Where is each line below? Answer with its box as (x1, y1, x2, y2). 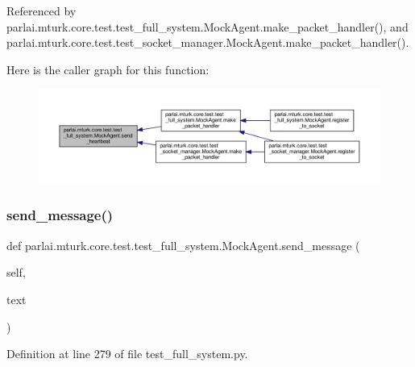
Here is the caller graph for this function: (6, 60, 210, 77)
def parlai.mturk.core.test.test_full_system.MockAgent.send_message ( (6, 236, 360, 253)
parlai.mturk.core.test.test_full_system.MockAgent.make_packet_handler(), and (6, 18, 409, 35)
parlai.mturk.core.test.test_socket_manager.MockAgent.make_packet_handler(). (6, 34, 409, 51)
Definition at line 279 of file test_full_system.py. (6, 345, 248, 362)
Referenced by (6, 2, 77, 19)
